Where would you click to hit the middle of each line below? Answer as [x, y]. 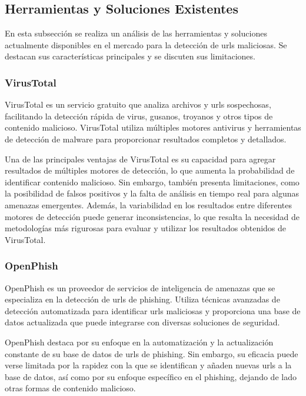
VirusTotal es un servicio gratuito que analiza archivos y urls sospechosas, [138, 104]
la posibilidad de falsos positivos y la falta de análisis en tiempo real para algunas [152, 193]
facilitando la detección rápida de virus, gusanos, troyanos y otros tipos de [139, 116]
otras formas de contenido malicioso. [70, 388]
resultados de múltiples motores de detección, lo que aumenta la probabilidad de [150, 170]
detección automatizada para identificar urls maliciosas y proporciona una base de [153, 310]
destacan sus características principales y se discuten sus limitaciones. [130, 56]
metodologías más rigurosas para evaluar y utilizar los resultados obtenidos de [146, 228]
